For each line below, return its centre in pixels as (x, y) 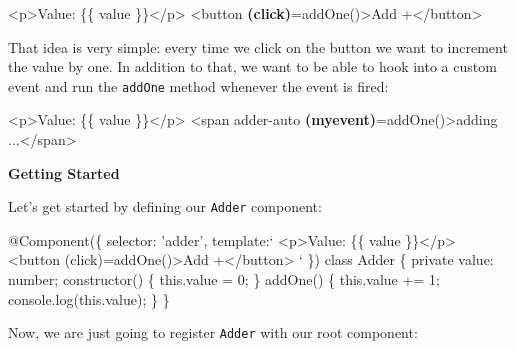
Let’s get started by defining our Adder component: (165, 206)
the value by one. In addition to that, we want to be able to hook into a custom (252, 66)
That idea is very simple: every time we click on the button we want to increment (258, 46)
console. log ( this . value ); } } (89, 298)
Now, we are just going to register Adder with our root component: (213, 332)
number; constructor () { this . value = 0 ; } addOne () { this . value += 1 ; (224, 279)
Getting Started (64, 172)
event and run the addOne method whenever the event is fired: (198, 85)
